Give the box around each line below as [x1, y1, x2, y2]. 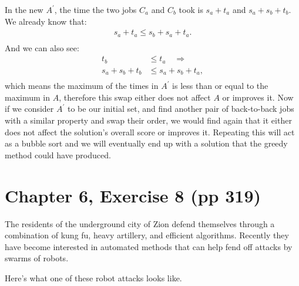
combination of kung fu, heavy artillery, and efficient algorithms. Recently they [5, 229, 289, 241]
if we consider [5, 102, 54, 115]
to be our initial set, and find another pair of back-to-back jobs [67, 102, 294, 115]
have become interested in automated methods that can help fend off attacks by [5, 240, 293, 252]
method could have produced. [5, 148, 111, 161]
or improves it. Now [222, 91, 294, 103]
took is [179, 4, 203, 15]
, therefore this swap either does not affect [59, 91, 211, 103]
